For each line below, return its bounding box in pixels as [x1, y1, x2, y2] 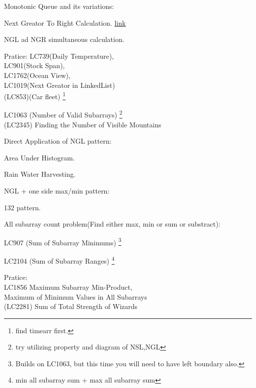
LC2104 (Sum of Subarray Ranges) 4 [4, 254, 115, 266]
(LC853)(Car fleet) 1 [4, 90, 66, 101]
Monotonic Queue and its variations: [4, 1, 114, 11]
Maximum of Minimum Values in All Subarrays [4, 291, 147, 302]
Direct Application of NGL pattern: [4, 136, 112, 146]
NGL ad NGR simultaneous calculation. [4, 34, 125, 44]
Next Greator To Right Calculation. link [4, 17, 126, 28]
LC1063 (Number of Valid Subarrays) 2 [4, 108, 123, 120]
